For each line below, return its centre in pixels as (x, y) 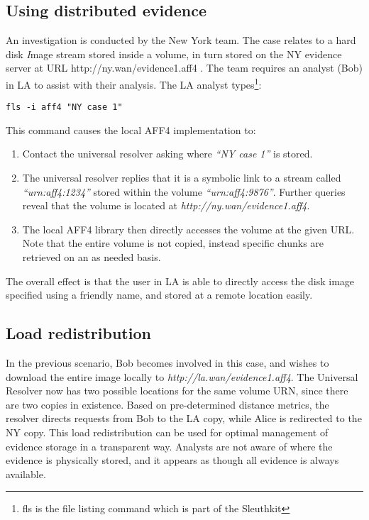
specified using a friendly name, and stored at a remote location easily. (159, 295)
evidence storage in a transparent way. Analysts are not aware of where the (169, 446)
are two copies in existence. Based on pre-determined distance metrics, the (167, 404)
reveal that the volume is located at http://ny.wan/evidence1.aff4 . (166, 205)
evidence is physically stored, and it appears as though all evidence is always (172, 460)
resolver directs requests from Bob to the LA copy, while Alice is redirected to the (184, 418)
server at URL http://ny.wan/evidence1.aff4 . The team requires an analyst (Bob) (184, 68)
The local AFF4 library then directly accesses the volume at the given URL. (188, 229)
